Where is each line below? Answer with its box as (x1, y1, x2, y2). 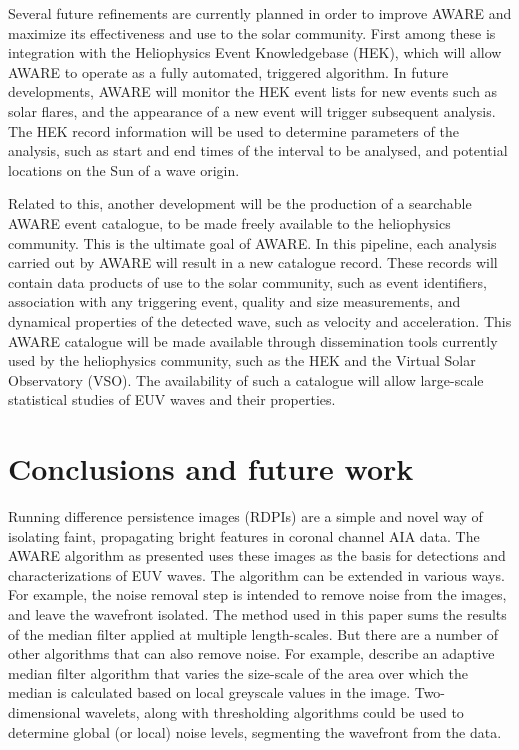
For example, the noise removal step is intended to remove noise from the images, (8, 584, 507, 605)
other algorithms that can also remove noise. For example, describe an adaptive (8, 643, 495, 664)
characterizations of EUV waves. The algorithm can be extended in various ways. (8, 564, 505, 585)
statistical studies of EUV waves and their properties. (8, 389, 336, 410)
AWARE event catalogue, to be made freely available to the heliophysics (8, 212, 451, 233)
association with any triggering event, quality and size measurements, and (8, 291, 461, 312)
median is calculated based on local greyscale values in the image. (8, 682, 411, 703)
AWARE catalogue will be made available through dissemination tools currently (8, 330, 498, 351)
